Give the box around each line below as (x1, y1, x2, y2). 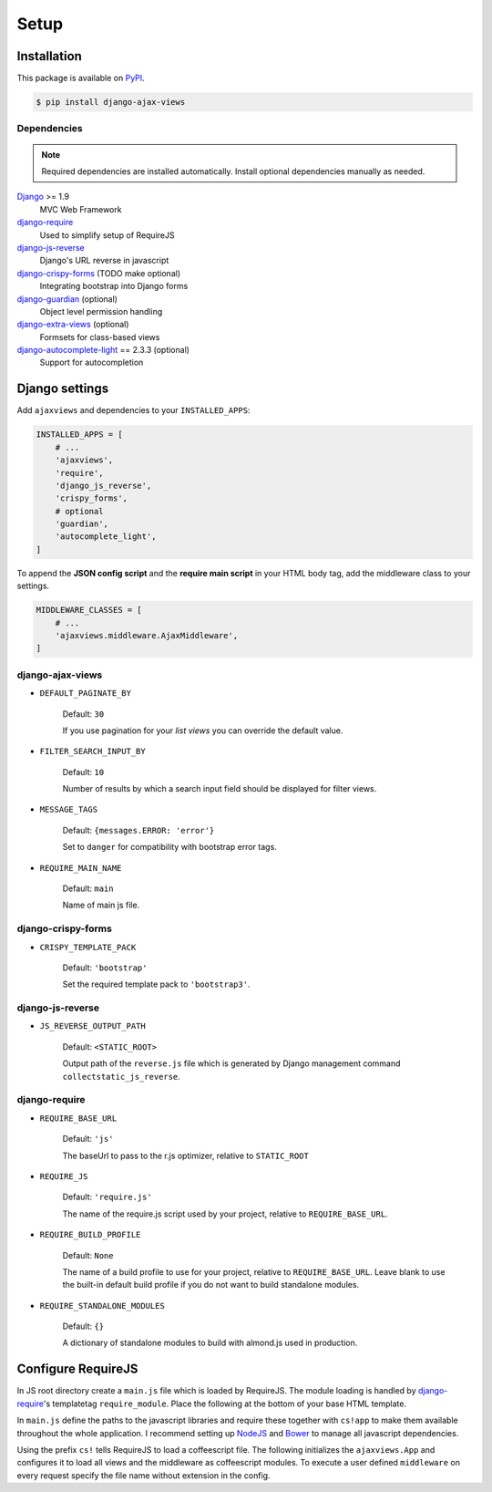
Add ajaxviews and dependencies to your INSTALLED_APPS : (16, 405, 251, 416)
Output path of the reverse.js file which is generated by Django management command (62, 1058, 401, 1069)
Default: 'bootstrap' (62, 962, 148, 973)
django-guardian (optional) (16, 293, 118, 305)
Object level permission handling (39, 306, 163, 316)
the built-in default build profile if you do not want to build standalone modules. (62, 1280, 360, 1290)
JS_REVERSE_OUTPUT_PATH (39, 1021, 146, 1031)
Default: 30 (62, 708, 105, 720)
